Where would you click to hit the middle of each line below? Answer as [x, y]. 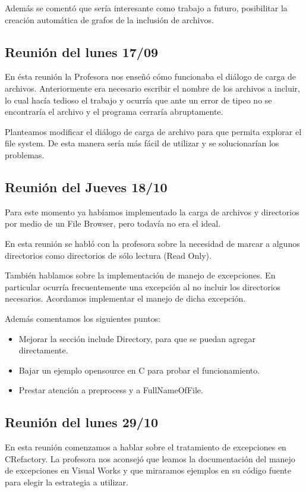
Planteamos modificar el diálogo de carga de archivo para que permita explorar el [153, 131]
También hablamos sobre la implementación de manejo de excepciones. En [140, 275]
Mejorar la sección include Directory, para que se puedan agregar [137, 338]
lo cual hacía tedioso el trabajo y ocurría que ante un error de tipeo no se [138, 100]
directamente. [43, 350]
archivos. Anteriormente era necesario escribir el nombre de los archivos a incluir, [152, 88]
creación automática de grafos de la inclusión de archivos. [109, 19]
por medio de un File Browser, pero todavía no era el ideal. [113, 223]
